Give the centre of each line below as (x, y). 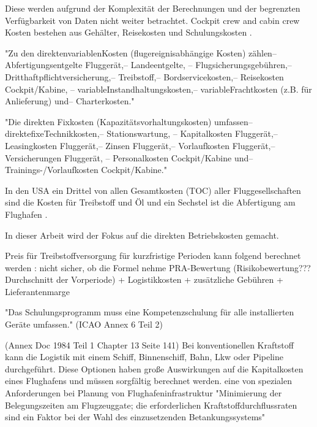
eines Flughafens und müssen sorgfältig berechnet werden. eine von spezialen (148, 381)
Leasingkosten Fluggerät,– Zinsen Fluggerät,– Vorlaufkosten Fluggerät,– (140, 145)
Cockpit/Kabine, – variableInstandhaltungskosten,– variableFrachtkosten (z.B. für (158, 89)
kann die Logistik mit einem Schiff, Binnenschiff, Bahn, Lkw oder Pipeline (144, 357)
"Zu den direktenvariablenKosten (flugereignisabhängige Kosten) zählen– (141, 52)
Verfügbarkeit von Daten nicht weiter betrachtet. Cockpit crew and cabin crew (152, 20)
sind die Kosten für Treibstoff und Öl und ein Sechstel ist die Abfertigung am (150, 202)
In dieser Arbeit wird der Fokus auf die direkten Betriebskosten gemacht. (142, 235)
